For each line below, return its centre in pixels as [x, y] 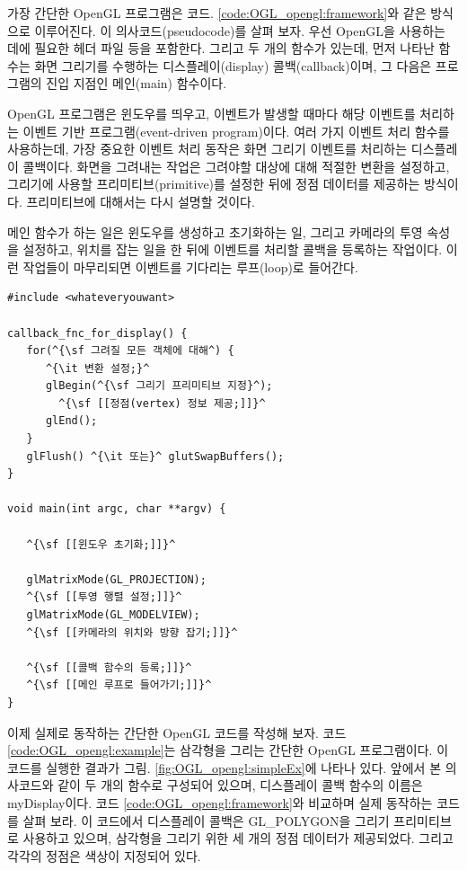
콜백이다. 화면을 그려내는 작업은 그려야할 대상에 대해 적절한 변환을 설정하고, [236, 166]
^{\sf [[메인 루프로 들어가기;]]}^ [119, 685]
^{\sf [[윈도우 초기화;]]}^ [101, 544]
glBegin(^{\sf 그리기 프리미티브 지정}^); [159, 386]
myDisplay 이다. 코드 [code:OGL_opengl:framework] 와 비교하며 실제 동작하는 [220, 802]
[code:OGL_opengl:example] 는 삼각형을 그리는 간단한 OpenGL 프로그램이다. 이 [228, 750]
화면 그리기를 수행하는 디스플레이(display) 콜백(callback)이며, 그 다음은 [233, 65]
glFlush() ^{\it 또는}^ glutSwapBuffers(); [155, 456]
